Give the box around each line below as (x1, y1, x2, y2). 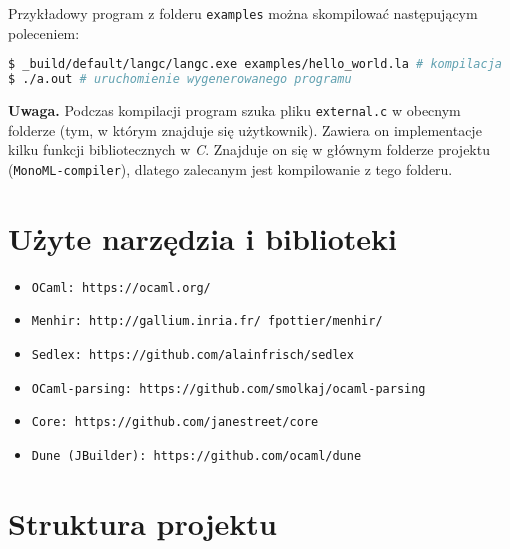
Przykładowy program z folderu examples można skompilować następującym (8, 3, 478, 23)
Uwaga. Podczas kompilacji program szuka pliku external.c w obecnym (8, 100, 461, 120)
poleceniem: (8, 22, 80, 43)
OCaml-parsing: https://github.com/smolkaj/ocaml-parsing (31, 381, 426, 396)
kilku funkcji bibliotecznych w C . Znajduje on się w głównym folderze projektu (8, 139, 490, 160)
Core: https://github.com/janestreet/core (31, 415, 319, 430)
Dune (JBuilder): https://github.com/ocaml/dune (31, 448, 362, 463)
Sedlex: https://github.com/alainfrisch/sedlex (31, 347, 354, 362)
